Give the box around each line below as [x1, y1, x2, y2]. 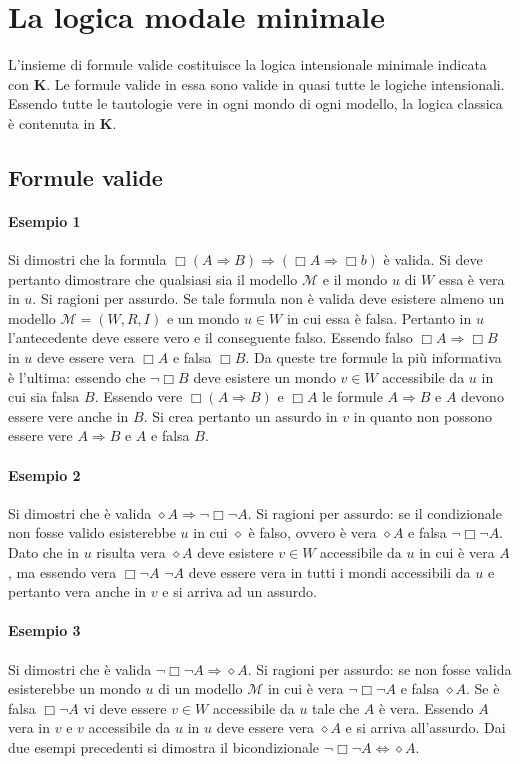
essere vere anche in [8, 405, 129, 426]
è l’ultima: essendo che [8, 366, 146, 387]
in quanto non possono [353, 405, 492, 426]
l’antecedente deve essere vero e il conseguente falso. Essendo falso [8, 327, 413, 348]
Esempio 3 [8, 620, 81, 641]
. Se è [466, 678, 500, 699]
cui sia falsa [8, 386, 80, 407]
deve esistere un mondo [193, 366, 336, 387]
